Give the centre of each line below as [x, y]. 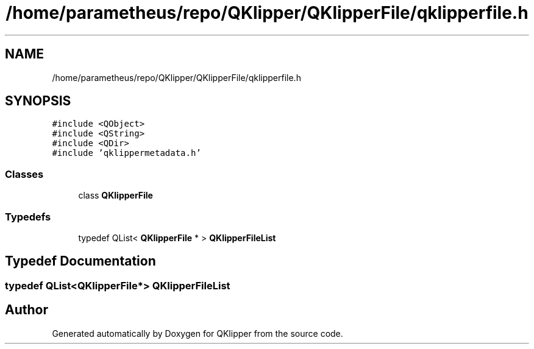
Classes [24, 174]
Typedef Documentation [80, 261]
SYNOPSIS [38, 101]
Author [27, 310]
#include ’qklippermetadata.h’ [126, 153]
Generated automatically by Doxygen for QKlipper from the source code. [198, 333]
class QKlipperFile [116, 196]
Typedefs [28, 217]
